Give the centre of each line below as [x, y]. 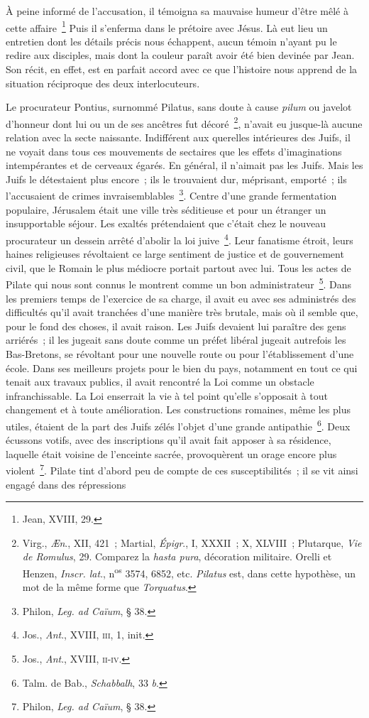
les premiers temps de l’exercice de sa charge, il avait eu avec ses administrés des [181, 298]
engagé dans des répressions [66, 484]
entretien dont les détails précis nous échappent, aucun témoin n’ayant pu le [171, 41]
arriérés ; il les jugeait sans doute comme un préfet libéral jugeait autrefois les [176, 340]
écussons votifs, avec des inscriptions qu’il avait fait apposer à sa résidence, [169, 440]
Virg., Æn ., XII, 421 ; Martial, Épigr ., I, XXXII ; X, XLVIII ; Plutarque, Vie [192, 542]
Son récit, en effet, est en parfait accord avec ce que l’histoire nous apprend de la [182, 69]
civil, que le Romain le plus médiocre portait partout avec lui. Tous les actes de [178, 267]
